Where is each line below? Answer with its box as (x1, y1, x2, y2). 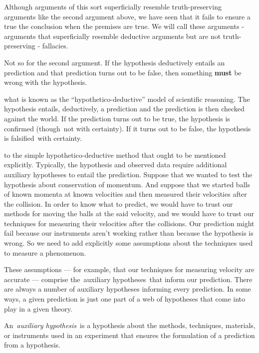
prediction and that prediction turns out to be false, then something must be (4, 67, 242, 77)
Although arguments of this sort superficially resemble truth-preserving (4, 1, 222, 11)
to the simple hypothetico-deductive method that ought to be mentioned (4, 149, 226, 160)
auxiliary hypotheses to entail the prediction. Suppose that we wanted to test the (4, 169, 253, 179)
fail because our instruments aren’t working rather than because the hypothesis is (4, 228, 254, 238)
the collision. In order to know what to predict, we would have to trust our (4, 198, 233, 209)
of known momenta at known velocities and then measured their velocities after (4, 189, 247, 199)
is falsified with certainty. (4, 133, 82, 143)
